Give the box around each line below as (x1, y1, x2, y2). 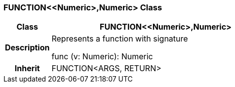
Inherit (14, 63, 40, 74)
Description (5, 43, 50, 53)
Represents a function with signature (51, 34, 188, 44)
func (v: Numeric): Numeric (51, 51, 153, 62)
